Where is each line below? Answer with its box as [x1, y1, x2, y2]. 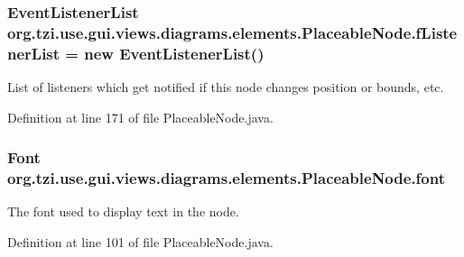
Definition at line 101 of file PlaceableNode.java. [7, 232, 274, 251]
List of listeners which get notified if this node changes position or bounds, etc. [7, 78, 444, 96]
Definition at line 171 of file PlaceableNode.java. [7, 107, 274, 126]
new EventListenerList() [84, 41, 264, 64]
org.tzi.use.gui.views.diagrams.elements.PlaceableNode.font [7, 167, 445, 189]
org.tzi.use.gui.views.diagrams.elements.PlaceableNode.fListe [7, 21, 458, 43]
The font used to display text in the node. [7, 202, 239, 221]
